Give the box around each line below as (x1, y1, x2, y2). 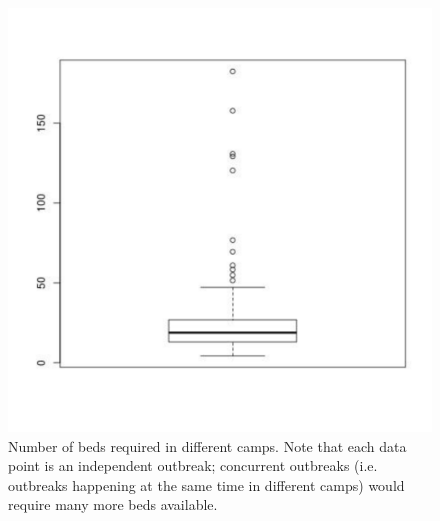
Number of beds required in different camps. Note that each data (8, 435, 407, 456)
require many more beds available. (8, 494, 218, 515)
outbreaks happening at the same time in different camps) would (8, 474, 405, 495)
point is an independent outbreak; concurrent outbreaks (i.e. (8, 455, 378, 476)
